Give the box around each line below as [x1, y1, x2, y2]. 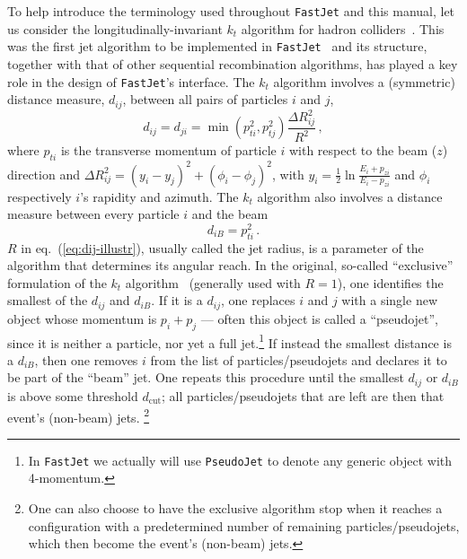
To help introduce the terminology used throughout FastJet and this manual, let [7, 2, 455, 20]
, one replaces [220, 291, 295, 310]
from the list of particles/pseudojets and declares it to [150, 350, 447, 369]
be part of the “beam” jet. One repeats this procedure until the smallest [7, 368, 404, 387]
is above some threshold [7, 386, 138, 405]
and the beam [191, 205, 269, 223]
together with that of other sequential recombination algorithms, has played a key [7, 54, 458, 73]
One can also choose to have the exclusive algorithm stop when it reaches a [28, 499, 443, 517]
